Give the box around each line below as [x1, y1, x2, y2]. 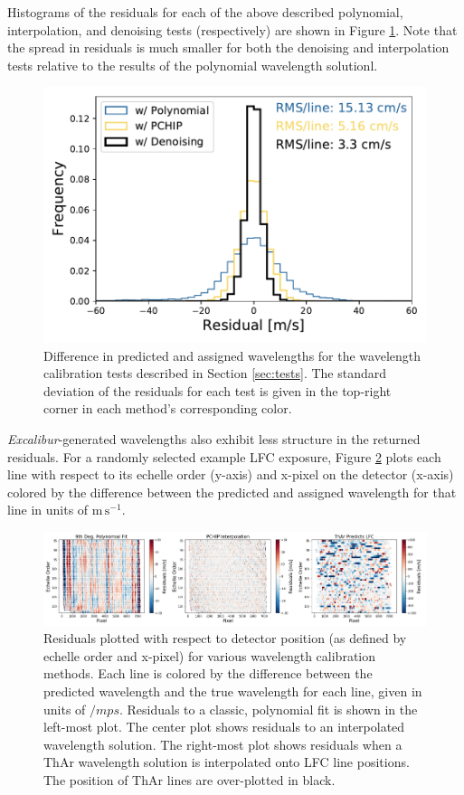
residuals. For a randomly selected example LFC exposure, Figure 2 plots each [7, 447, 441, 466]
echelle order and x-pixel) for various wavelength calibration [43, 646, 376, 665]
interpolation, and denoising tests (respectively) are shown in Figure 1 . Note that [7, 20, 458, 39]
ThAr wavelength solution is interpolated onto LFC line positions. [43, 752, 410, 771]
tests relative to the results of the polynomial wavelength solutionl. [7, 55, 378, 74]
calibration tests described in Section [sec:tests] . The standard [43, 364, 387, 383]
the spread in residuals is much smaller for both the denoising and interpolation [7, 38, 450, 57]
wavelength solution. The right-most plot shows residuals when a [43, 734, 402, 753]
